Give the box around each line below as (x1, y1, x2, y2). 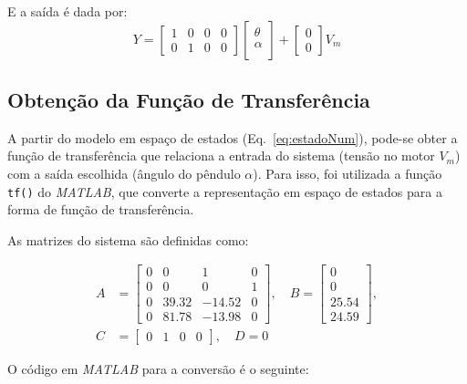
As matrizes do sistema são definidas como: (7, 230, 249, 249)
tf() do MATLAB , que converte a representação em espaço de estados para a (7, 182, 442, 201)
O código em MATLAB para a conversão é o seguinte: (7, 358, 309, 378)
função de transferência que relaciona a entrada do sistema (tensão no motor (7, 146, 435, 165)
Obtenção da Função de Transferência (7, 85, 370, 113)
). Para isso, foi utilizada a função (253, 163, 442, 182)
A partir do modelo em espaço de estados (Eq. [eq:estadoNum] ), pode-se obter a (7, 128, 458, 147)
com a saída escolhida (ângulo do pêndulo (7, 163, 241, 182)
